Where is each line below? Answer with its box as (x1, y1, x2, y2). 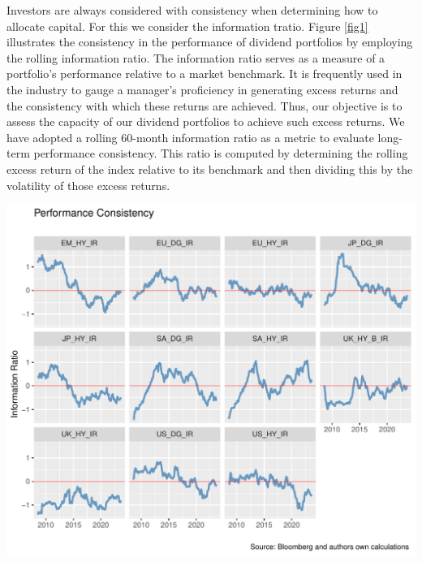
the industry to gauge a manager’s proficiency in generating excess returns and (6, 80, 398, 97)
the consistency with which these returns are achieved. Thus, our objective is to (6, 97, 403, 114)
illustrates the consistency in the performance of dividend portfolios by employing (6, 33, 413, 50)
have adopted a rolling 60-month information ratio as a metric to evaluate (6, 128, 374, 145)
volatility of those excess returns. (6, 176, 170, 193)
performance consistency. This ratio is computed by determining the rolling (33, 145, 408, 162)
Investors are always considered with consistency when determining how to (6, 2, 378, 18)
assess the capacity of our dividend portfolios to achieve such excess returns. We (6, 113, 405, 130)
